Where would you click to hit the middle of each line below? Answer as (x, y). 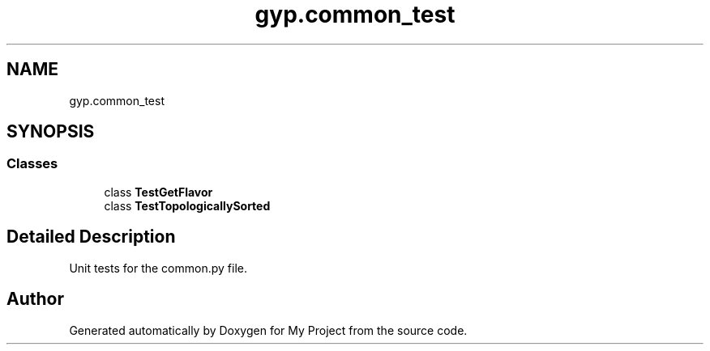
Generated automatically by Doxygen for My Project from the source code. (268, 330)
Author (35, 299)
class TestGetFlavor (158, 192)
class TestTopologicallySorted (187, 205)
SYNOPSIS (51, 132)
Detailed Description (91, 237)
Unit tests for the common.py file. (158, 268)
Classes (32, 164)
